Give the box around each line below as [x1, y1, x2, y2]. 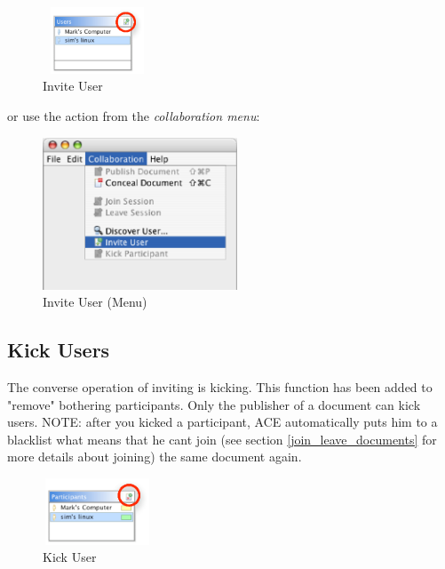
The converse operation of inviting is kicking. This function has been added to [7, 377, 433, 396]
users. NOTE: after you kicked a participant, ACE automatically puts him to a [7, 413, 438, 431]
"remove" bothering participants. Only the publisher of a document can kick [7, 395, 421, 413]
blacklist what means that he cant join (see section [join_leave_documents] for [7, 429, 437, 448]
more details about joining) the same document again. [7, 447, 302, 466]
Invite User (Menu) [43, 293, 147, 311]
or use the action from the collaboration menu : [7, 107, 260, 125]
